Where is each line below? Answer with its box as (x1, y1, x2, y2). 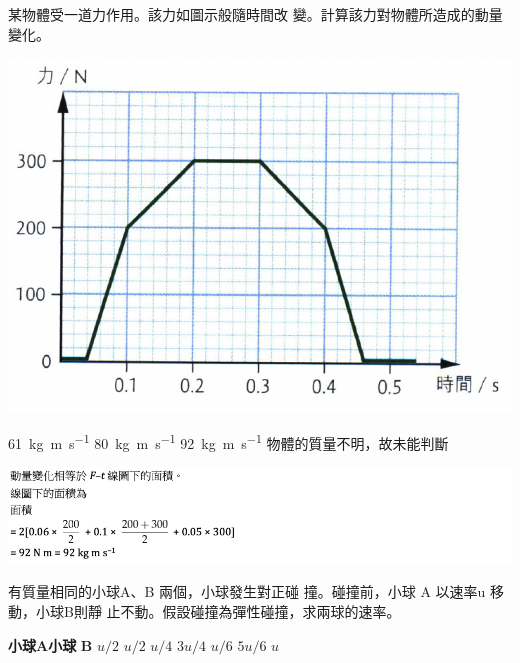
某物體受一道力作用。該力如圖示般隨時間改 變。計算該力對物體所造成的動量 (8, 4, 503, 24)
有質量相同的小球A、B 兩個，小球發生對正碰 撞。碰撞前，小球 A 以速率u (8, 581, 486, 602)
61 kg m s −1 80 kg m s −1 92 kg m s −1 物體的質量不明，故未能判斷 (8, 430, 449, 453)
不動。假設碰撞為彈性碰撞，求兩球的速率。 (120, 600, 401, 621)
